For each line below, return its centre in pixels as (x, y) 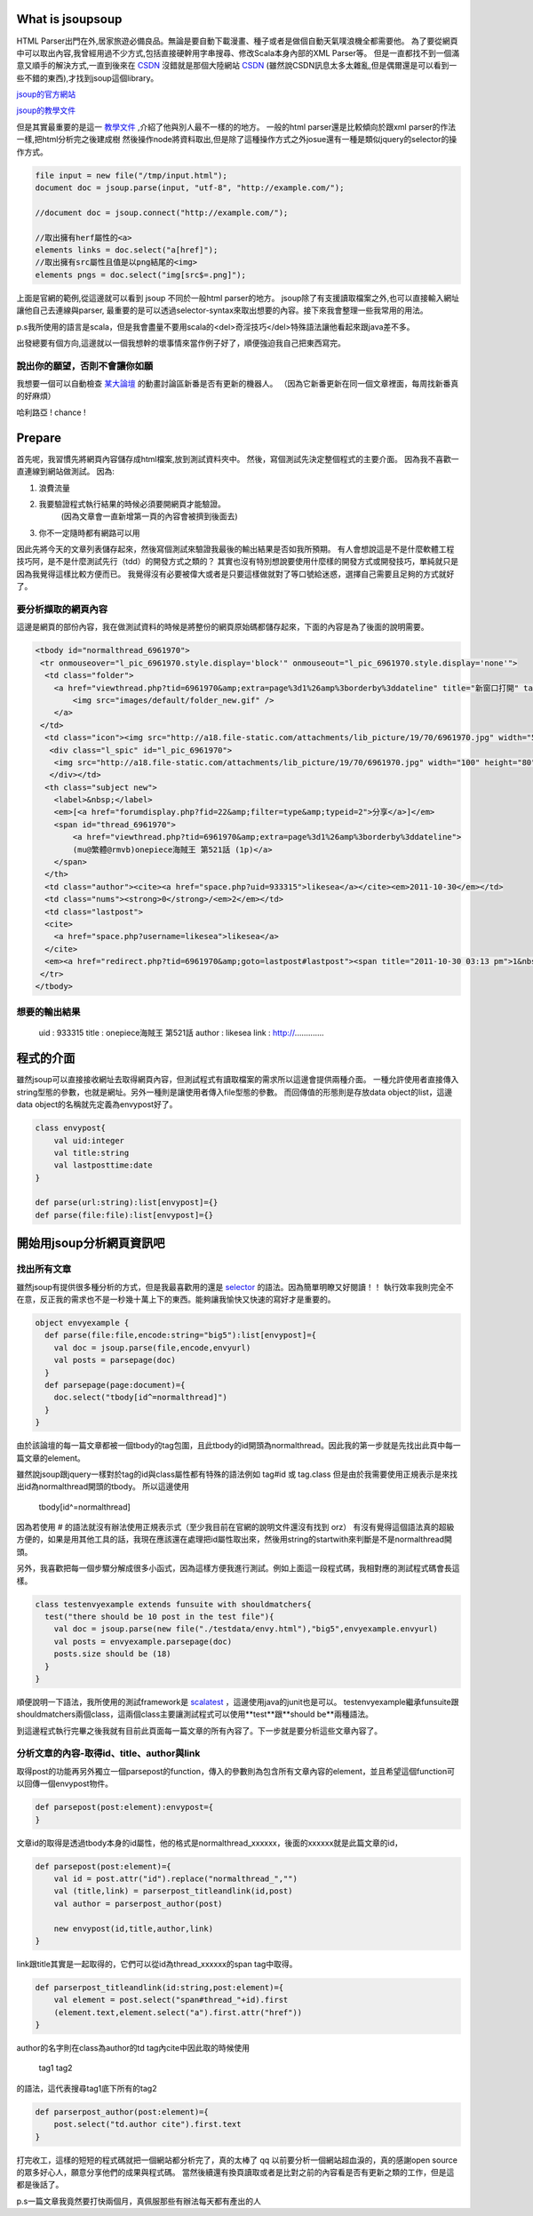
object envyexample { (82, 1323)
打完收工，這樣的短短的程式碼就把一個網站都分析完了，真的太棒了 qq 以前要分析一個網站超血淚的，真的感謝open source (237, 2160)
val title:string (91, 1152)
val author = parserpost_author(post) (138, 1903)
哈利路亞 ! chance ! (51, 412)
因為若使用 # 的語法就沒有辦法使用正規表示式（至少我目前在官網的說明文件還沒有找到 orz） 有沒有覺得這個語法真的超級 (235, 1527)
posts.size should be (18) (113, 1654)
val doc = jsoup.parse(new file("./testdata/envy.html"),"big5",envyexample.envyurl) (246, 1629)
